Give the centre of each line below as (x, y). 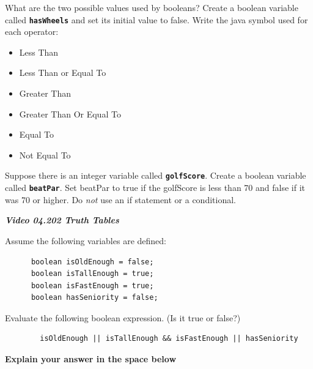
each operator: (32, 32)
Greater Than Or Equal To (70, 114)
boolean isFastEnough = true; (92, 285)
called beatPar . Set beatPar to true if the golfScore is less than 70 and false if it (155, 188)
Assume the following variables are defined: (86, 240)
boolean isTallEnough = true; (92, 274)
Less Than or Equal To (63, 73)
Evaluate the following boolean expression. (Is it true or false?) (123, 317)
